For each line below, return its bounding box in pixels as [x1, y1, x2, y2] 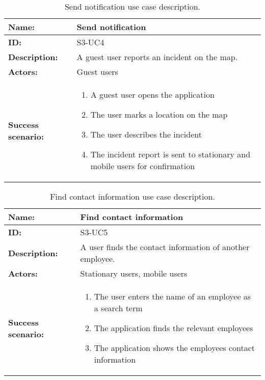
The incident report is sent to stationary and [90, 148, 251, 160]
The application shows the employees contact [94, 342, 255, 354]
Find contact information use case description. [50, 191, 215, 202]
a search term [94, 302, 143, 314]
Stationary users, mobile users [80, 267, 188, 279]
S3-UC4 [76, 36, 104, 48]
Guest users [76, 66, 118, 77]
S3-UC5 [80, 226, 108, 238]
